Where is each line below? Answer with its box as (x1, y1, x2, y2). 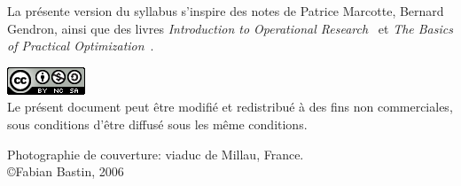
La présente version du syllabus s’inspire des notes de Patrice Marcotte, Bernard (7, 2, 444, 19)
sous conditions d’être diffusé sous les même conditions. (7, 114, 308, 133)
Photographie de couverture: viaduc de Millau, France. (7, 144, 304, 163)
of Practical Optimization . (7, 36, 154, 55)
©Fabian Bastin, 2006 (7, 162, 124, 181)
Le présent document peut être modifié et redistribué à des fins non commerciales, (7, 97, 453, 116)
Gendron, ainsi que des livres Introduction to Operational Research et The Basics (7, 19, 453, 37)
